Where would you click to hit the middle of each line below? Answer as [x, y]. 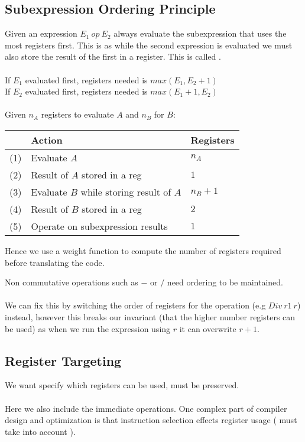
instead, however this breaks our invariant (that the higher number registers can [150, 316]
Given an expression [41, 33]
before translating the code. [55, 262]
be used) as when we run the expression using [88, 328]
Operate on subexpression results [99, 226]
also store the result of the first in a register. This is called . [113, 56]
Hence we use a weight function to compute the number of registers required [143, 250]
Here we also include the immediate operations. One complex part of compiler [146, 408]
